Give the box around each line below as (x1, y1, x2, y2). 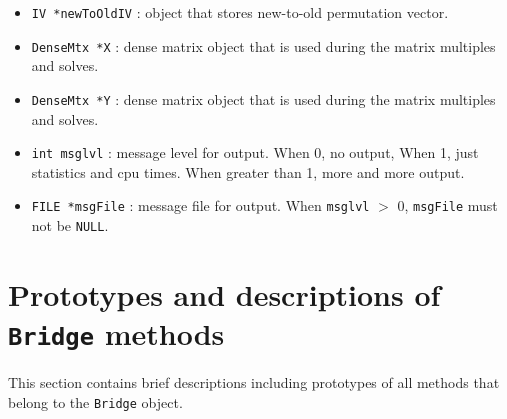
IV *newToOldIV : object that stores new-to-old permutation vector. (31, 2, 449, 22)
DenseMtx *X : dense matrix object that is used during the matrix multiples (31, 35, 496, 56)
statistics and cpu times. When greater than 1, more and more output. (31, 161, 465, 182)
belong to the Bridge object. (8, 391, 183, 412)
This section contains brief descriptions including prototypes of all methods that (8, 372, 500, 393)
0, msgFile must (397, 195, 498, 216)
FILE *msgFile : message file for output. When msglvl (31, 195, 370, 216)
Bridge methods (8, 313, 225, 354)
